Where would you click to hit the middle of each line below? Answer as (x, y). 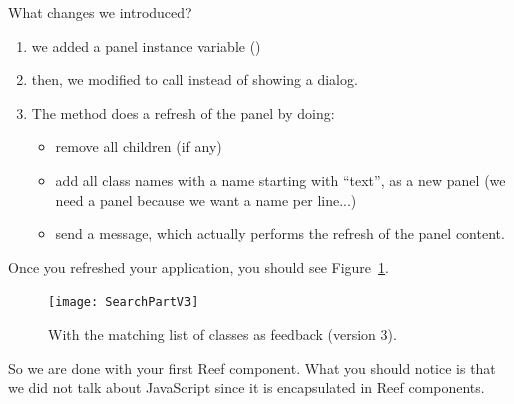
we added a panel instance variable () (146, 45)
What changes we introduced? (100, 12)
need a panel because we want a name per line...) (206, 199)
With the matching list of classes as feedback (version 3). (222, 334)
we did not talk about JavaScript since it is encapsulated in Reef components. (246, 387)
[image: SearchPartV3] (123, 302)
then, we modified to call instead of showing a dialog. (194, 79)
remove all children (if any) (138, 146)
